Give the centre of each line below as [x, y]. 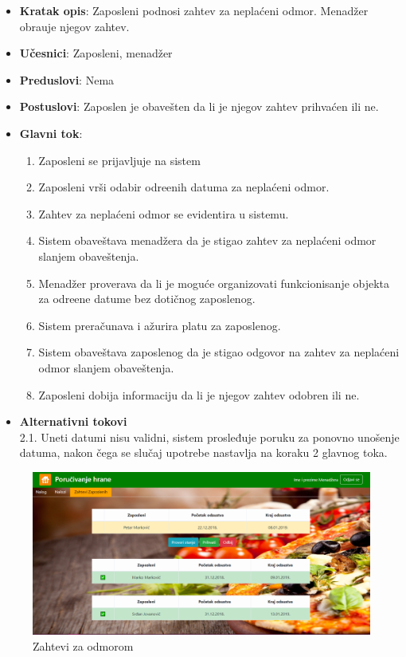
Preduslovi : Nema [67, 79]
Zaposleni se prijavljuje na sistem [119, 160]
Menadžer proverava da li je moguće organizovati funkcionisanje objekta [214, 283]
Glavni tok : [51, 133]
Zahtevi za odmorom [83, 646]
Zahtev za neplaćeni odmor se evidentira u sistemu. [164, 213]
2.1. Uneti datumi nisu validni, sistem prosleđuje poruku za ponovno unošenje [209, 437]
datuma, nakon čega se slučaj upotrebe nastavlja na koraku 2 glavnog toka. [203, 452]
